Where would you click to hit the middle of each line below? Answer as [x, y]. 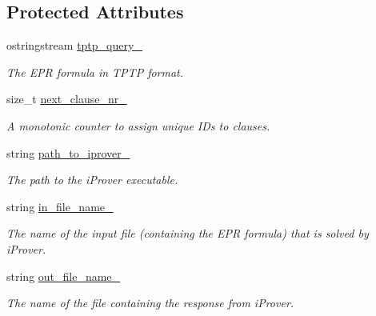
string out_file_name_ [64, 276]
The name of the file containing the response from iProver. [150, 303]
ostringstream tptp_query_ [74, 45]
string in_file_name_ [60, 206]
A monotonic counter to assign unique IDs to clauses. [138, 125]
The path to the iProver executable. [92, 180]
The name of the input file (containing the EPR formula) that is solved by [188, 233]
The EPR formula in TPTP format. [95, 72]
